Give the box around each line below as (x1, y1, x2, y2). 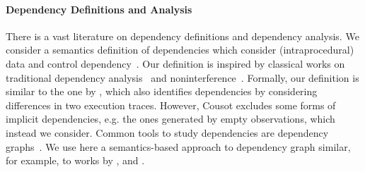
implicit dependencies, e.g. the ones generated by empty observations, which (6, 111, 335, 126)
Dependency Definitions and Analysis (6, 1, 192, 16)
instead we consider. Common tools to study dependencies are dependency (6, 125, 329, 140)
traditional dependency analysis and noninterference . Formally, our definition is (6, 70, 359, 85)
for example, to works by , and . (6, 153, 145, 168)
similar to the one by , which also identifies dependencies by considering (6, 84, 318, 99)
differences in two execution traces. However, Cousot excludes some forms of (6, 97, 336, 112)
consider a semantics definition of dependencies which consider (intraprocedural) (6, 42, 354, 57)
